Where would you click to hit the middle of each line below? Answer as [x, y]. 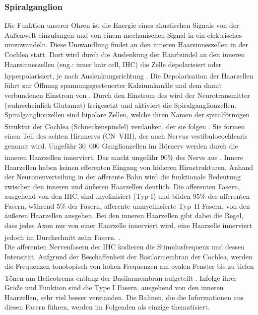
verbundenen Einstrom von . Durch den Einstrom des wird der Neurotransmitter [127, 95]
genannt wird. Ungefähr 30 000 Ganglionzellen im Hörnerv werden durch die [121, 145]
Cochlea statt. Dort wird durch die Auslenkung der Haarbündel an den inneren [125, 54]
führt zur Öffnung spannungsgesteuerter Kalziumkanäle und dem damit [113, 85]
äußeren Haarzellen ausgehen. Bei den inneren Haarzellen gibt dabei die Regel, [124, 215]
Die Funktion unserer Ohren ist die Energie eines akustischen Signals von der [122, 25]
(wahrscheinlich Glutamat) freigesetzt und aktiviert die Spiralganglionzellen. [121, 105]
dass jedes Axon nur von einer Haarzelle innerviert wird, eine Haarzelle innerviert [129, 225]
